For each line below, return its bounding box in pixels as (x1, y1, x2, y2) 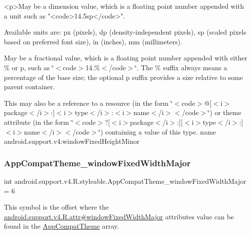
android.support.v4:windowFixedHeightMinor (4, 136, 140, 146)
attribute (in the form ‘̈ (4, 117, 74, 127)
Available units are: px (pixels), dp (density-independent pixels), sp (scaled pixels (4, 27, 247, 37)
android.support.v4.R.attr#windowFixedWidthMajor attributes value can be (4, 211, 234, 221)
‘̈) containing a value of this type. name (98, 126, 216, 136)
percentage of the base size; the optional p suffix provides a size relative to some (4, 72, 243, 82)
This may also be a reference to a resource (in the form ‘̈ (4, 97, 173, 108)
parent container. (4, 81, 55, 92)
